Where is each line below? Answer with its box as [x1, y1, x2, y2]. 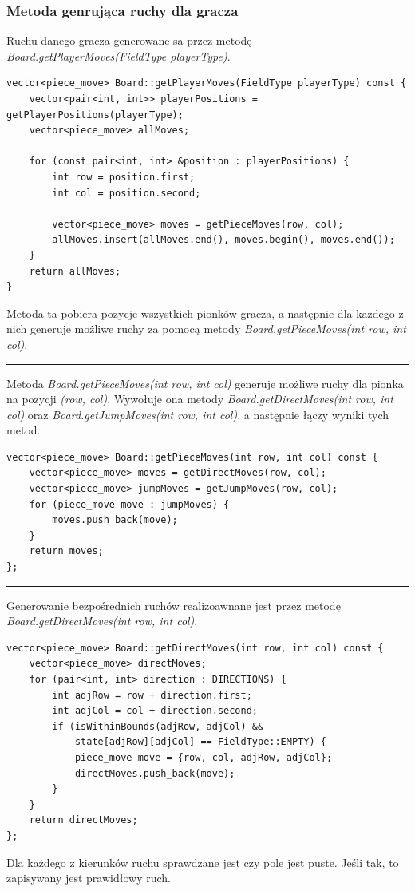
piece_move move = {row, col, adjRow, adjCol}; [74, 751, 333, 763]
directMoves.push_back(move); [74, 767, 235, 779]
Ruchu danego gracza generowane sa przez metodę [6, 32, 252, 49]
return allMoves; [29, 265, 121, 277]
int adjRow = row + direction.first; [52, 689, 252, 701]
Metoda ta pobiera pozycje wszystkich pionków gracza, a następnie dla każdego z [6, 304, 404, 321]
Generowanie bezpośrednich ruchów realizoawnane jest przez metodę [6, 596, 341, 613]
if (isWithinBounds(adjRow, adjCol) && [52, 720, 264, 732]
